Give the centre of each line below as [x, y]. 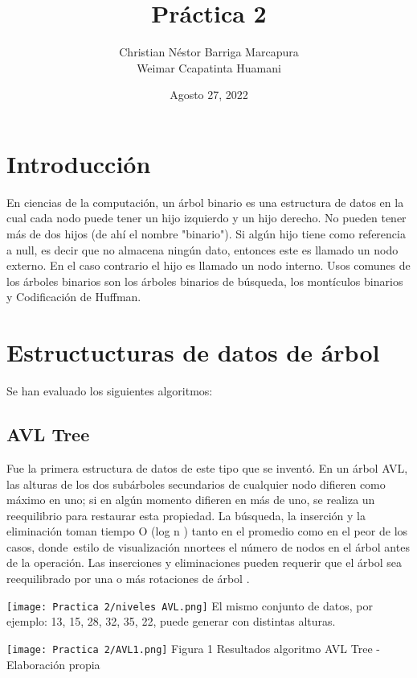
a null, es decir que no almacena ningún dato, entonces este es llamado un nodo [202, 249]
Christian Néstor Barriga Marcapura [209, 52]
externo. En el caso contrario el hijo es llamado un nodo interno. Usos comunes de [208, 265]
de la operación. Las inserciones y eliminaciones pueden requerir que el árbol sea [204, 562]
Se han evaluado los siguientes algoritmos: [110, 391]
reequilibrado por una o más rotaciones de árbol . [128, 579]
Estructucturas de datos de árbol [193, 352]
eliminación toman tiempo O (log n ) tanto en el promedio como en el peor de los [207, 531]
